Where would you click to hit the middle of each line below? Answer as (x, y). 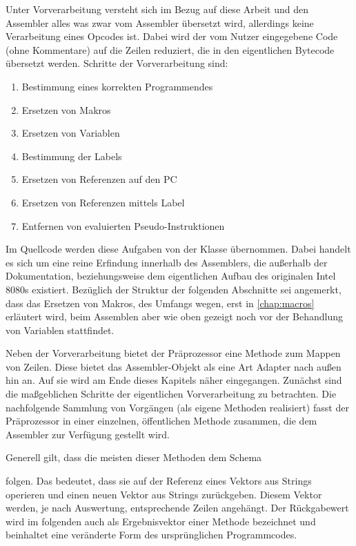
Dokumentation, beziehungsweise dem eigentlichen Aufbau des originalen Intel (171, 276)
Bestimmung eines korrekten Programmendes (117, 86)
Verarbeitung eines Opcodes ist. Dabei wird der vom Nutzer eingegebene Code (172, 36)
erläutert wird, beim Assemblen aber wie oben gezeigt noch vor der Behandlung (175, 316)
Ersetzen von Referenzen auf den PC (99, 179)
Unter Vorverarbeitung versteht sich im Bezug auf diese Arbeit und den (157, 9)
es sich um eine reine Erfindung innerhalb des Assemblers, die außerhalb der (167, 262)
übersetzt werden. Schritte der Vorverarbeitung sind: (117, 63)
